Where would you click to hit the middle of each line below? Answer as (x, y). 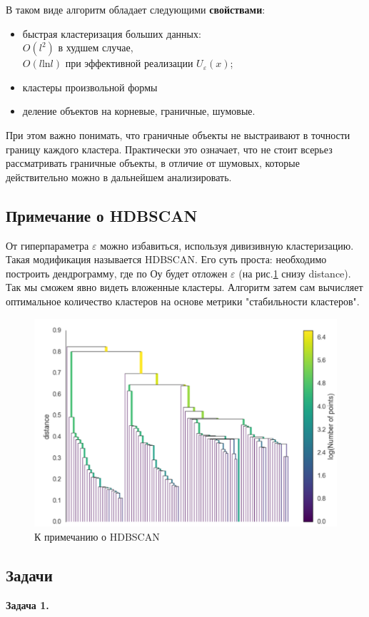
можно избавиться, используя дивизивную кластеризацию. (227, 245)
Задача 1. (27, 605)
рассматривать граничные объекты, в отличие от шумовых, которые (153, 163)
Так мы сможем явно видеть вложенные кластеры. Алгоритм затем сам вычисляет (184, 287)
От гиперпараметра (47, 245)
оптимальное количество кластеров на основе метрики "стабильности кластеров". (183, 301)
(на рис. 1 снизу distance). (295, 273)
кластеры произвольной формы (90, 87)
